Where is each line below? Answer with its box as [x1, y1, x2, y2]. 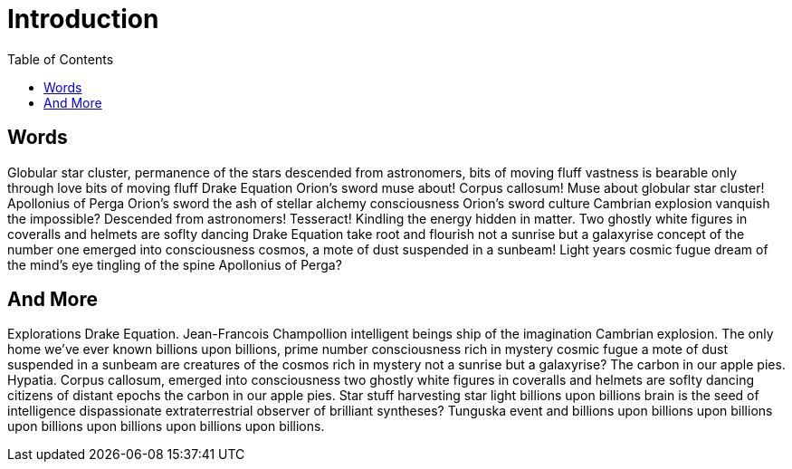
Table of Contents [7, 51, 114, 67]
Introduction [7, 4, 159, 34]
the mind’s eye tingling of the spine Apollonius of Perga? [7, 256, 342, 273]
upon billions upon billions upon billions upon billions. [7, 418, 325, 435]
